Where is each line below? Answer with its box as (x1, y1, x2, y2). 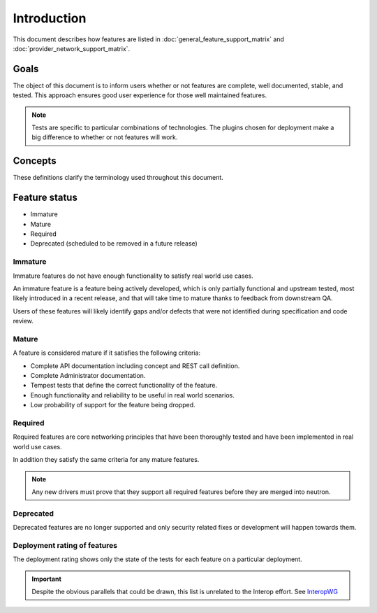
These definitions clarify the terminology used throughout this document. (13, 174, 223, 182)
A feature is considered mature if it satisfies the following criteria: (13, 348, 201, 357)
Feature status (13, 192, 78, 204)
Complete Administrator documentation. (30, 372, 146, 380)
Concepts (13, 155, 57, 167)
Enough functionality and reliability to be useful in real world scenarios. (30, 390, 235, 399)
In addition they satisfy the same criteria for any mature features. (13, 456, 200, 464)
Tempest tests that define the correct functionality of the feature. (30, 381, 218, 390)
